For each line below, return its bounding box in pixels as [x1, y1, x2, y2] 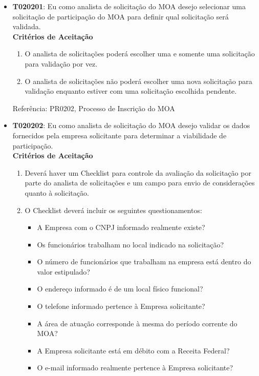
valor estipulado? [37, 266, 90, 277]
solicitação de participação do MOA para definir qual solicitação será [12, 11, 229, 22]
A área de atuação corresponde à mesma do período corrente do [37, 318, 238, 328]
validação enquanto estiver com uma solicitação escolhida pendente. [25, 86, 237, 96]
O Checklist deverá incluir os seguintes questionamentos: [25, 204, 202, 215]
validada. [12, 21, 41, 32]
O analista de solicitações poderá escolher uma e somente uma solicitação [25, 48, 255, 59]
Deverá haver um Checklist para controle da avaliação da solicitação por [25, 167, 251, 178]
